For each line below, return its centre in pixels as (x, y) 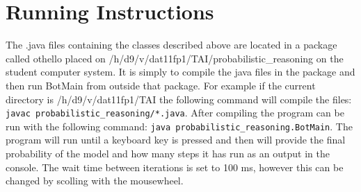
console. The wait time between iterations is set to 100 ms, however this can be (175, 167)
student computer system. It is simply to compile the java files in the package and (180, 72)
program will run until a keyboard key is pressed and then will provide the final (176, 140)
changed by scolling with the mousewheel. (95, 181)
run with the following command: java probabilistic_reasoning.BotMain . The (179, 126)
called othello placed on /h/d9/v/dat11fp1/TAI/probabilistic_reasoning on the (175, 58)
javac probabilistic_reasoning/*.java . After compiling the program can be (175, 113)
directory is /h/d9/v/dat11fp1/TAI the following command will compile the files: (179, 99)
